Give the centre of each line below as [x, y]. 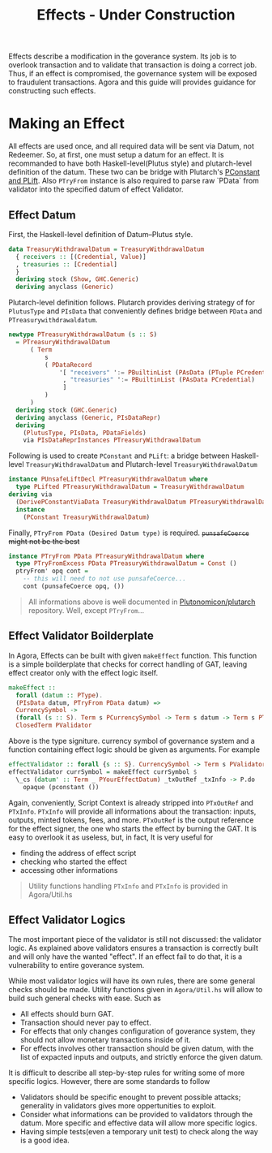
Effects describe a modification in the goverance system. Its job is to [123, 56]
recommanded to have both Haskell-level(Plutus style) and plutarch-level [130, 163]
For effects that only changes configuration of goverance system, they [138, 1031]
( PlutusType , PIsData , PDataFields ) [85, 433]
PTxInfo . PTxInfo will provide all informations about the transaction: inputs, [132, 811]
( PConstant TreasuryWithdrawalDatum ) [87, 517]
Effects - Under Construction [136, 15]
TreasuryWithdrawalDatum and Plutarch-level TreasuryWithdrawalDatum [141, 464]
